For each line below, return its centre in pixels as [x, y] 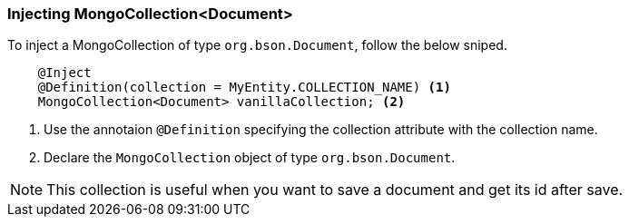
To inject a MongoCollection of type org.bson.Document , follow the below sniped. [257, 45]
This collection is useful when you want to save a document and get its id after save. [335, 190]
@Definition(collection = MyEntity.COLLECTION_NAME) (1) [244, 88]
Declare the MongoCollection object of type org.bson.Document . [250, 158]
